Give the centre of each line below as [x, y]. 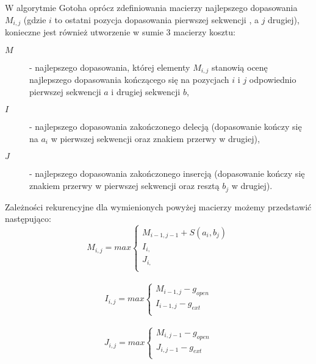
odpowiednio [273, 80]
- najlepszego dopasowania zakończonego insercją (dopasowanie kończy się [167, 173]
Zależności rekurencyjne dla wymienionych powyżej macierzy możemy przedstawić [158, 206]
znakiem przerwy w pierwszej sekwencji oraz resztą [124, 186]
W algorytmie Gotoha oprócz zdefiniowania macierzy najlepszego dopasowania [151, 7]
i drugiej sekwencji [146, 91]
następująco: [28, 219]
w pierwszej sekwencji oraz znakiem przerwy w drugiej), [155, 138]
